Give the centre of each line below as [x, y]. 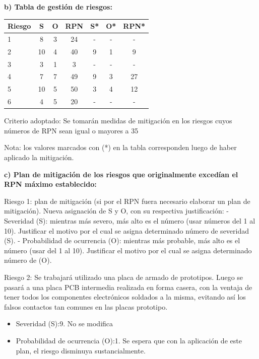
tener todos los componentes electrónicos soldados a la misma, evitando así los [125, 297]
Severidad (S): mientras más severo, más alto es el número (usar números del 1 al [130, 221]
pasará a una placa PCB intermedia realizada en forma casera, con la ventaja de [128, 287]
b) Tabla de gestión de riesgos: [58, 7]
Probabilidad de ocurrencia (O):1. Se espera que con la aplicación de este [129, 340]
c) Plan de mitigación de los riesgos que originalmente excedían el [121, 174]
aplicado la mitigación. [39, 157]
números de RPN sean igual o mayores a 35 [71, 130]
